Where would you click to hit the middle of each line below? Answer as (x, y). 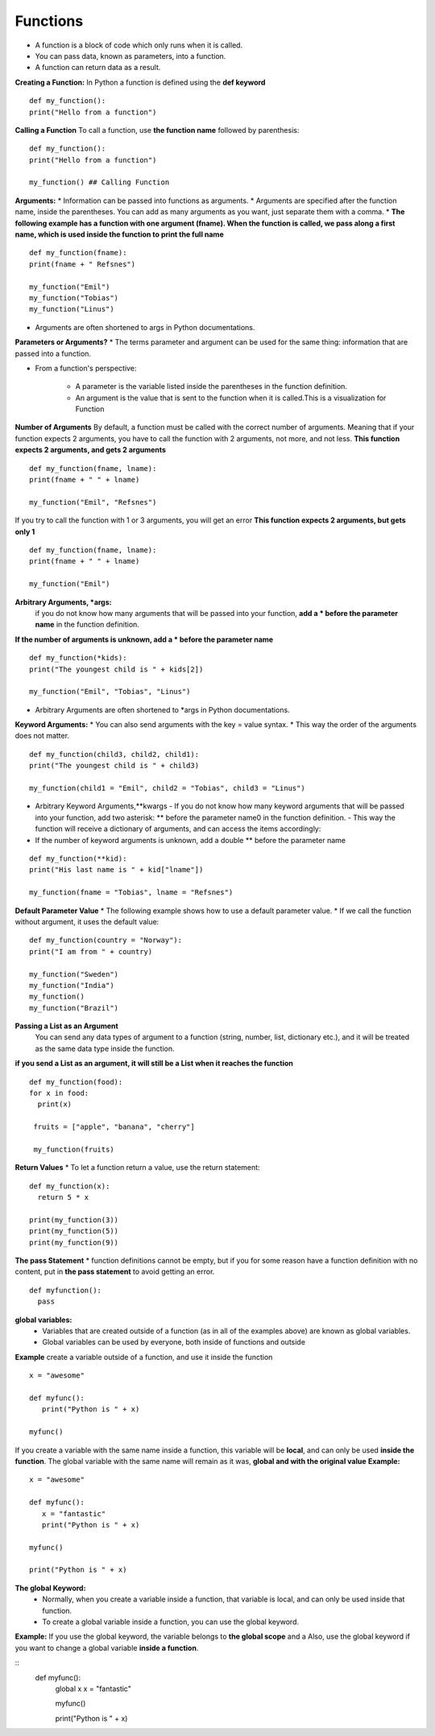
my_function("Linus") (72, 309)
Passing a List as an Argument (66, 1026)
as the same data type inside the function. (105, 1048)
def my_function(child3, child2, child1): (114, 754)
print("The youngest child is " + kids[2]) (116, 669)
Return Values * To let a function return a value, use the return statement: (138, 1168)
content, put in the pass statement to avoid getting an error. (115, 1271)
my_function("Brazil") (74, 1008)
